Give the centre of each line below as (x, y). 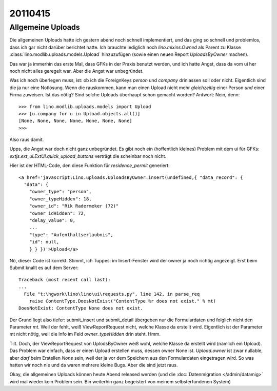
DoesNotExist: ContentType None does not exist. (81, 308)
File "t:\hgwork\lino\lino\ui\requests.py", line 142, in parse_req (112, 294)
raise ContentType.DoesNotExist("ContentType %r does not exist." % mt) (123, 301)
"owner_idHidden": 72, (58, 213)
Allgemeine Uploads (45, 27)
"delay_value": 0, (52, 220)
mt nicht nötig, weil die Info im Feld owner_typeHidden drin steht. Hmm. (85, 334)
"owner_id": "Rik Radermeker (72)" (74, 206)
